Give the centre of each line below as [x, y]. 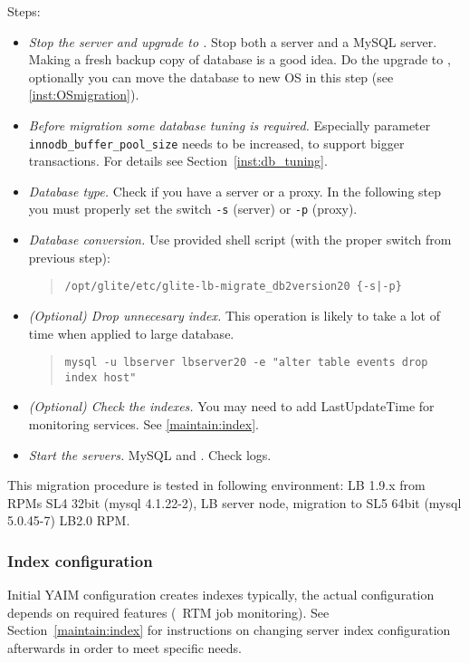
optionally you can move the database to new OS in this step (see [211, 77]
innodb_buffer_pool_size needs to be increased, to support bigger [216, 143]
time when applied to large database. [131, 333]
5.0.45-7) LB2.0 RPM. [69, 520]
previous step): [69, 257]
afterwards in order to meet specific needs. [124, 647]
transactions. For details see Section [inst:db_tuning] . [178, 161]
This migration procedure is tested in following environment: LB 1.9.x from [216, 485]
